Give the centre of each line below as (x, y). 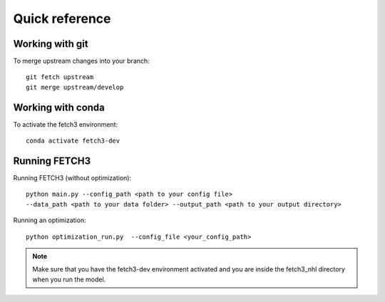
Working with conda (59, 107)
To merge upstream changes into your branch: (81, 61)
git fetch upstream (60, 77)
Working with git (51, 44)
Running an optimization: (50, 220)
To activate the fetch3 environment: (66, 124)
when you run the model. (69, 279)
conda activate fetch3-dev (73, 141)
